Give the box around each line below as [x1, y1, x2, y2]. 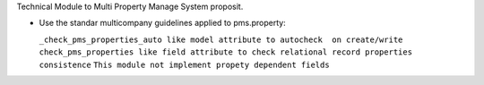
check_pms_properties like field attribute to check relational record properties [39, 47, 412, 57]
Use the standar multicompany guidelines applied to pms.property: [39, 18, 286, 29]
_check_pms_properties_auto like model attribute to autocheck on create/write [39, 34, 403, 45]
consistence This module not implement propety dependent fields [39, 59, 331, 70]
